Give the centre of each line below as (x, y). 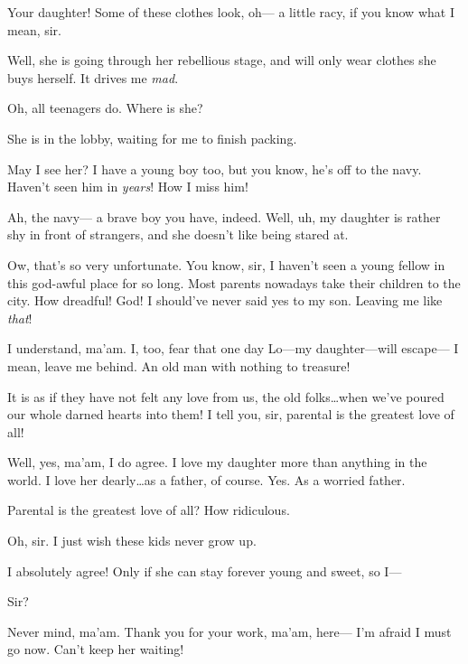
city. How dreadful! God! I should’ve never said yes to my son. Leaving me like (225, 300)
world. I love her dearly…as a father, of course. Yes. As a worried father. (206, 479)
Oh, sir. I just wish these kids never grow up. (132, 541)
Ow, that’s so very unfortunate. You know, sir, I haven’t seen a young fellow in (226, 264)
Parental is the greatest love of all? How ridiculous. (149, 510)
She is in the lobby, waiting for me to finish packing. (152, 138)
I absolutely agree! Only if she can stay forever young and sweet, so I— (205, 570)
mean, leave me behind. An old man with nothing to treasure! (179, 365)
